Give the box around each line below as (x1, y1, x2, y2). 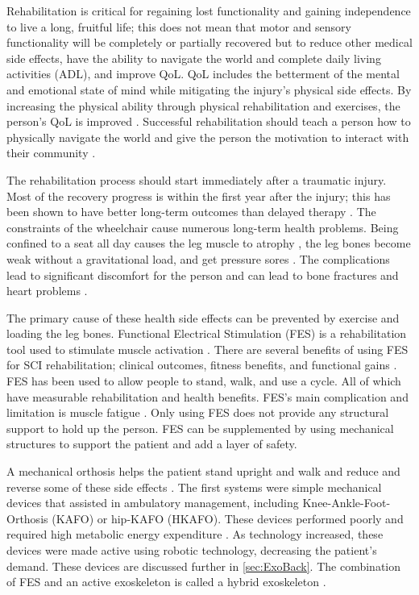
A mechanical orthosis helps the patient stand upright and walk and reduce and (6, 463, 400, 480)
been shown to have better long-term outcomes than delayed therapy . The (6, 203, 376, 220)
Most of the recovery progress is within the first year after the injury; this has (6, 187, 391, 204)
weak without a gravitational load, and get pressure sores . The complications (6, 250, 390, 267)
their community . (6, 144, 96, 161)
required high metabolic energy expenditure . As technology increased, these (6, 526, 384, 543)
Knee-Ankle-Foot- (302, 494, 391, 511)
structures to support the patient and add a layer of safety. (6, 435, 297, 452)
